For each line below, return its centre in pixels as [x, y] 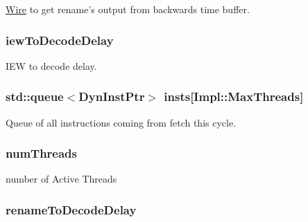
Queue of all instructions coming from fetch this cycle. [121, 122]
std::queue [35, 96]
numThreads [41, 153]
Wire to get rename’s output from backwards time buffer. [128, 9]
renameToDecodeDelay [71, 209]
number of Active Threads [61, 179]
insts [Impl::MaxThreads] [234, 96]
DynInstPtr [112, 96]
